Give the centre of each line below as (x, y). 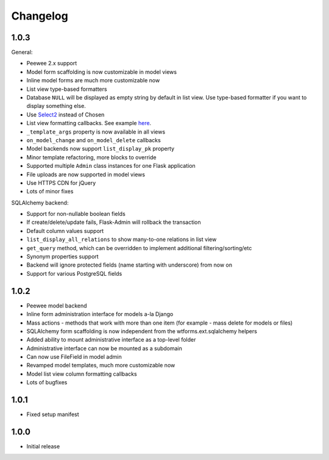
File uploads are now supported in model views (86, 174)
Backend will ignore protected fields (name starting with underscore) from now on (129, 265)
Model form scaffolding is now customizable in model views (101, 72)
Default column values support (65, 231)
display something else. (56, 106)
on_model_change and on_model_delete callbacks (94, 140)
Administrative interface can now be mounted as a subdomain (104, 348)
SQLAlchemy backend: (40, 203)
